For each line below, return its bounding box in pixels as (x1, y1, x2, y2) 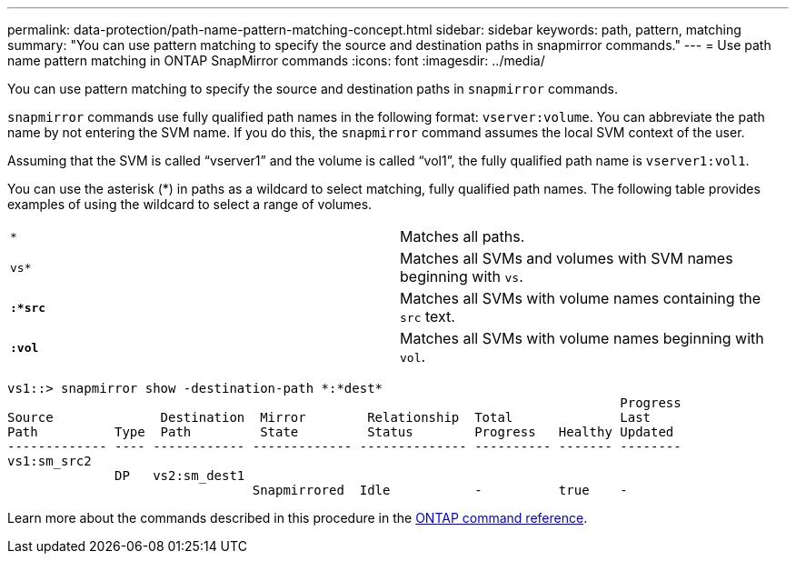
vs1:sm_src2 (7, 454, 92, 468)
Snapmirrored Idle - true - (252, 483, 628, 497)
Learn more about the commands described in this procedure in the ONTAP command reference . (7, 510, 588, 526)
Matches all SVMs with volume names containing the (400, 289, 761, 307)
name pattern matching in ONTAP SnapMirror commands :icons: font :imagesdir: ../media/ (7, 53, 545, 68)
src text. (400, 307, 455, 326)
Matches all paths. (400, 227, 525, 245)
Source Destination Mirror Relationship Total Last (7, 410, 652, 425)
